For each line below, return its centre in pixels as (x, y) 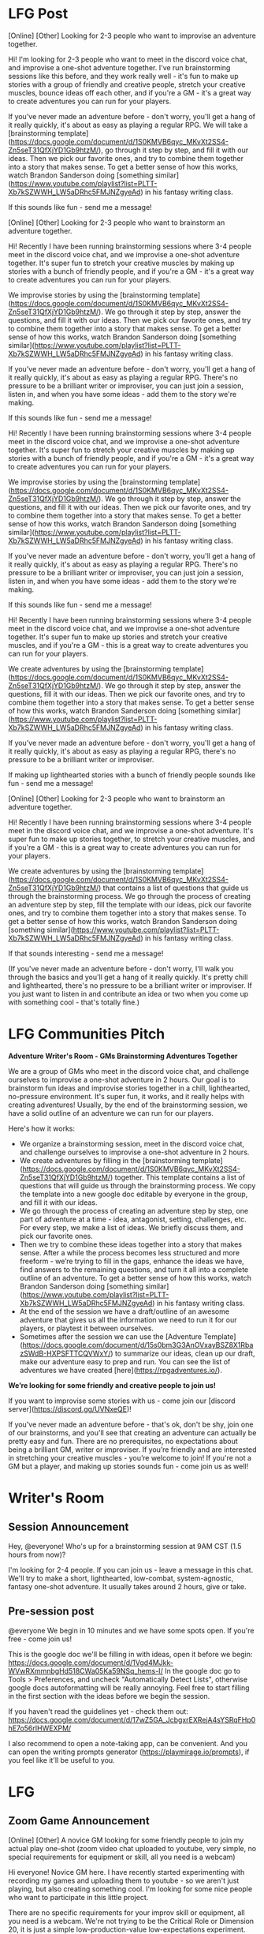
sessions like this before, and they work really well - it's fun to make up (123, 76)
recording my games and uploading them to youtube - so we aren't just (124, 1880)
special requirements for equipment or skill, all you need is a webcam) (122, 1857)
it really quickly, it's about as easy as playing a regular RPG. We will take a (128, 125)
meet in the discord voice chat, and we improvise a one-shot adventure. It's (131, 830)
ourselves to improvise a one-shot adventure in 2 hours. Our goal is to (122, 1079)
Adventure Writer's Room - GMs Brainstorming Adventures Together (123, 1056)
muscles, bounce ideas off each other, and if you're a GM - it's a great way (130, 92)
